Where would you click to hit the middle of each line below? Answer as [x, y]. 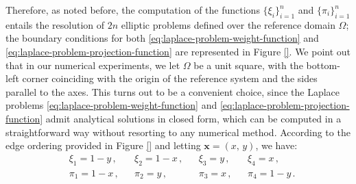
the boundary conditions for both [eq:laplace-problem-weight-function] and [162, 38]
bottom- [323, 65]
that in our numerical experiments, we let [93, 65]
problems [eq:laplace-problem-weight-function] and [111, 105]
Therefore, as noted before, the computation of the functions [133, 10]
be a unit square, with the [248, 65]
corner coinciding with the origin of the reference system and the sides [170, 78]
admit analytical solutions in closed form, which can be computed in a [193, 118]
